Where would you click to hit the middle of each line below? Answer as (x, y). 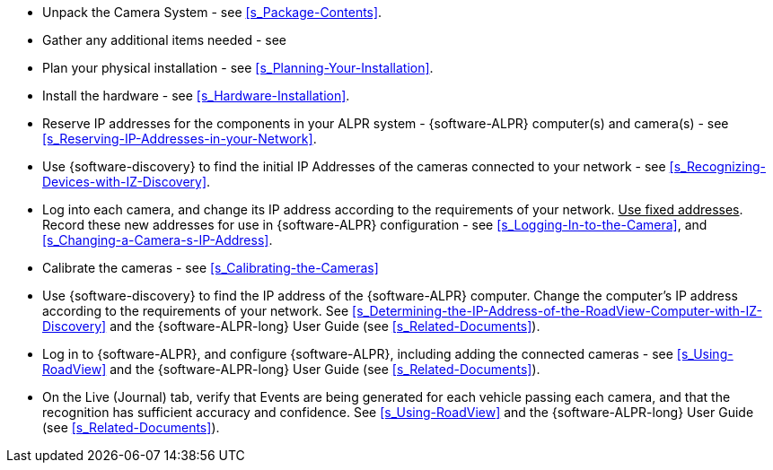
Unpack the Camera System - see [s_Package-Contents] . (212, 12)
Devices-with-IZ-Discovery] (125, 182)
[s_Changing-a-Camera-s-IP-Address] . (158, 240)
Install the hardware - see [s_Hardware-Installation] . (196, 96)
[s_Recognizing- (717, 166)
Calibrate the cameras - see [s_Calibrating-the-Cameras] (211, 268)
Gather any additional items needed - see (165, 40)
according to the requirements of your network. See (196, 311)
